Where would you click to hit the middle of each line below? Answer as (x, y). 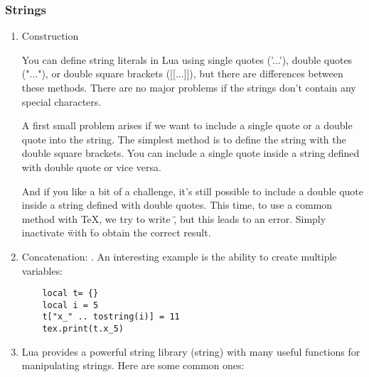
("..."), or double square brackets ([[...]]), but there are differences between (182, 73)
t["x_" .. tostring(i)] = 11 (111, 317)
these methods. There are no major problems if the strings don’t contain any (189, 87)
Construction (50, 36)
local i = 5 (70, 305)
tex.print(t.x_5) (83, 329)
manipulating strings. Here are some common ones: (133, 365)
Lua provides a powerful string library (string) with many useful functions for (191, 351)
